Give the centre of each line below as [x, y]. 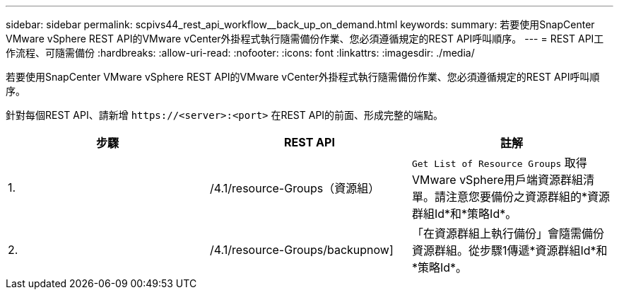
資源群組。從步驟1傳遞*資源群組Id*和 [509, 250]
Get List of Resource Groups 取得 [499, 163]
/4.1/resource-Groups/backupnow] [301, 250]
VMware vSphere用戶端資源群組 [497, 180]
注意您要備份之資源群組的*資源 [527, 197]
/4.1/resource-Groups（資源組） [295, 188]
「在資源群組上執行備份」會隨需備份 [508, 233]
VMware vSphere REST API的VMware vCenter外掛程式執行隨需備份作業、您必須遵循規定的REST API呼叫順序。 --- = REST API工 [305, 39]
